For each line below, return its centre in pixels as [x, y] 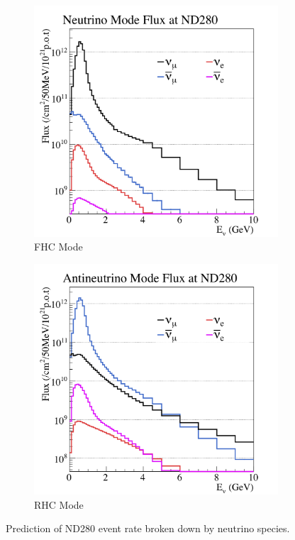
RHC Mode [59, 504]
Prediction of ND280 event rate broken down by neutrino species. [148, 528]
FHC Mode [59, 247]
